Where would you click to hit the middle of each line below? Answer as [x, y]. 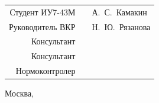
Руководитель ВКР [42, 26]
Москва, [19, 93]
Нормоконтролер [46, 71]
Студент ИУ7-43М [43, 12]
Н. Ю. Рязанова [121, 26]
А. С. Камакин [119, 12]
